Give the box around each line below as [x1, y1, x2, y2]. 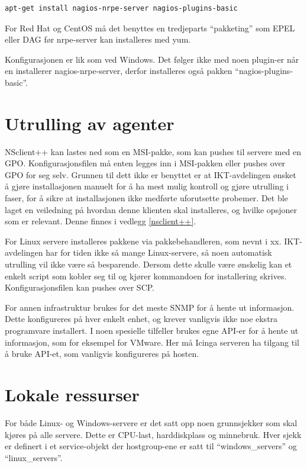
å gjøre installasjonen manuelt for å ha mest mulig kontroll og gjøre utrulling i [5, 180, 289, 192]
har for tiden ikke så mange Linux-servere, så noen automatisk [46, 246, 272, 259]
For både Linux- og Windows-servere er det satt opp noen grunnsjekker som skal [5, 416, 298, 429]
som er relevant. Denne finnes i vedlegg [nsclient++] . [5, 215, 196, 227]
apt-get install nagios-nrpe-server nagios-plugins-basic [5, 4, 238, 12]
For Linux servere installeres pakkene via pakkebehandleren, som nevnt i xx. [5, 234, 282, 247]
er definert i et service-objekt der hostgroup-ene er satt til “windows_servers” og [5, 440, 297, 452]
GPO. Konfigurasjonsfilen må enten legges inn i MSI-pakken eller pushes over [5, 157, 286, 169]
